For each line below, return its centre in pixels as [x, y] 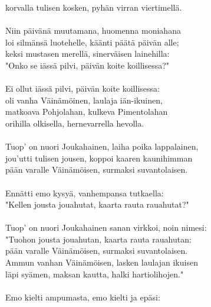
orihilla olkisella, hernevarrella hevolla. [75, 123]
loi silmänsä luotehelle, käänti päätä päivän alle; [92, 42]
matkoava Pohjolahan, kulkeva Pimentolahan [87, 112]
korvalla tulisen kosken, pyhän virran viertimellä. [94, 7]
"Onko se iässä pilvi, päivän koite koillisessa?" [88, 65]
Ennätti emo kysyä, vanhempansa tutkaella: [85, 193]
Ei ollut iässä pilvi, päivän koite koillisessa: [83, 88]
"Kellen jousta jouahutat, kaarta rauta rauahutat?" [97, 204]
